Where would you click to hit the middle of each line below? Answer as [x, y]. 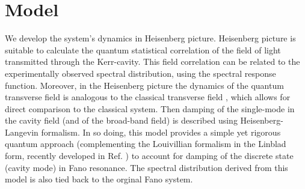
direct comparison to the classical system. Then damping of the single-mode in [150, 108]
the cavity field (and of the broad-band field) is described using [121, 120]
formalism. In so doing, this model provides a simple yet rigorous [161, 132]
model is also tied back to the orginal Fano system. [99, 179]
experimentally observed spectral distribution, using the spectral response [140, 73]
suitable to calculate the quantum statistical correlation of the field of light [143, 49]
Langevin [22, 132]
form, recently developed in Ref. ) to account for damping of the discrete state [149, 156]
